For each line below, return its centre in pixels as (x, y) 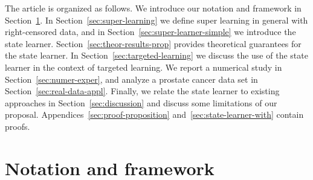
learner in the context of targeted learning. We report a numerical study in (144, 67)
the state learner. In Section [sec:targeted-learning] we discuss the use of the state (156, 55)
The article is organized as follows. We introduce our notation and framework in (153, 8)
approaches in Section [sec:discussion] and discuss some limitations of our (141, 102)
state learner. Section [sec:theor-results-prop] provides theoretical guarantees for (153, 43)
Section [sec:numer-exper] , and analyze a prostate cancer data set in (131, 79)
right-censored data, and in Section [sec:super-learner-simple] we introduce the (150, 32)
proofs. (18, 126)
